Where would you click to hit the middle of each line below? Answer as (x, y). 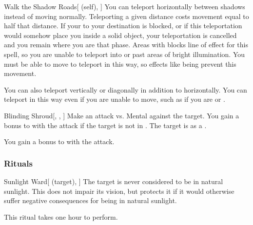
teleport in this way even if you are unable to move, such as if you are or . (115, 99)
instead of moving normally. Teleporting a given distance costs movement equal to (126, 16)
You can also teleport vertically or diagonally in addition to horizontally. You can (126, 89)
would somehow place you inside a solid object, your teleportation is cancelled (120, 35)
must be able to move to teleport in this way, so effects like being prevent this (120, 64)
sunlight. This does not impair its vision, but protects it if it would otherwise (119, 191)
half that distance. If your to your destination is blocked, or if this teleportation (123, 26)
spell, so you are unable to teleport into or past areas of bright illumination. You (125, 54)
